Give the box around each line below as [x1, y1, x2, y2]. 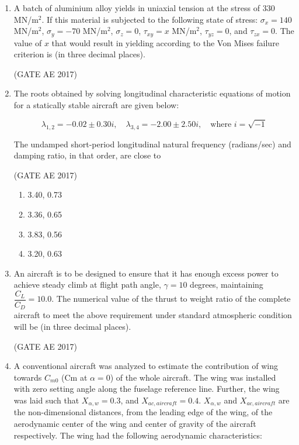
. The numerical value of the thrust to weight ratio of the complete [51, 292, 291, 305]
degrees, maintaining [190, 278, 263, 291]
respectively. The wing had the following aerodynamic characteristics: [13, 429, 262, 441]
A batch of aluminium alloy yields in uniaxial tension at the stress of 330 [13, 2, 275, 13]
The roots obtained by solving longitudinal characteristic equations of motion [13, 87, 291, 99]
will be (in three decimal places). [13, 320, 131, 333]
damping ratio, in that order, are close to [13, 149, 161, 161]
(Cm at [61, 371, 88, 383]
